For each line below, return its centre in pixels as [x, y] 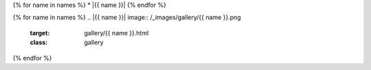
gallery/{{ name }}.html [116, 33]
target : [40, 33]
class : [39, 42]
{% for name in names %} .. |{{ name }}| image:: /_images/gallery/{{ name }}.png [127, 18]
